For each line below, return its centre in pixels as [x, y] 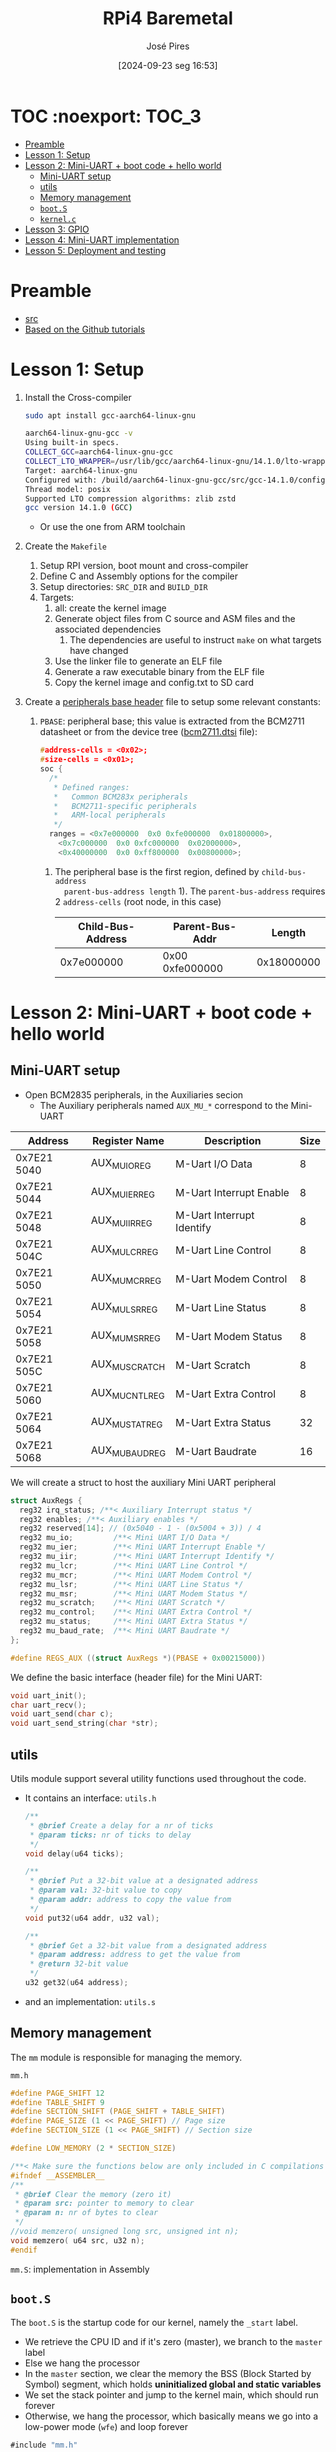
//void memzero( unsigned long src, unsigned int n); [125, 2232]
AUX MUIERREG [123, 1193]
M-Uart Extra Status [223, 1422]
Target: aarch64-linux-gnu [81, 470]
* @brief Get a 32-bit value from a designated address [148, 1945]
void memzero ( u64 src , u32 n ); [77, 2240]
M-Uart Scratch [213, 1365]
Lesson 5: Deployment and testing [95, 250]
